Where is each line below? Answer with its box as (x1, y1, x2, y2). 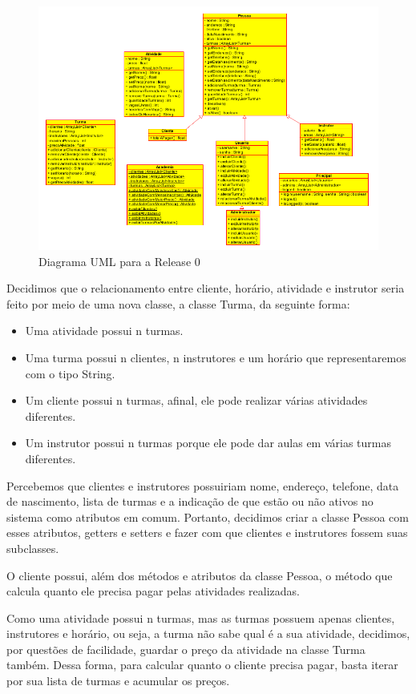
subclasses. (6, 539, 59, 556)
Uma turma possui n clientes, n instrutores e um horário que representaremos (25, 349, 406, 365)
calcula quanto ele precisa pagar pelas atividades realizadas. (6, 583, 300, 599)
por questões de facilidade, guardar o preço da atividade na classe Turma (6, 640, 366, 657)
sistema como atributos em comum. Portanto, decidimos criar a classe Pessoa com (6, 508, 409, 525)
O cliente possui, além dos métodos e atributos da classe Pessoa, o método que (6, 567, 393, 583)
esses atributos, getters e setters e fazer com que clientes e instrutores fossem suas (6, 524, 408, 541)
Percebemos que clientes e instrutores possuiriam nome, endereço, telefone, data (6, 477, 399, 494)
